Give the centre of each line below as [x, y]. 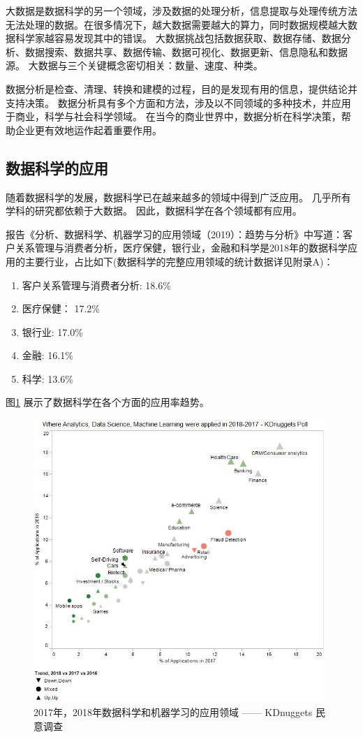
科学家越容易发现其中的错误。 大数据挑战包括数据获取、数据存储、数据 [178, 38]
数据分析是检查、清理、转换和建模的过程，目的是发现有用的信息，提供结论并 [181, 88]
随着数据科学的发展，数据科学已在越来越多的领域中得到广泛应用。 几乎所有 [178, 197]
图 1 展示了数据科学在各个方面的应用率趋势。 [108, 402]
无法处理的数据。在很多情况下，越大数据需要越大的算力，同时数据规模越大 [177, 24]
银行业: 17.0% [52, 331]
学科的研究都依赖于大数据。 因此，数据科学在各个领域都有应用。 [154, 211]
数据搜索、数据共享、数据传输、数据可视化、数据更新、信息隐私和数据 [186, 51]
